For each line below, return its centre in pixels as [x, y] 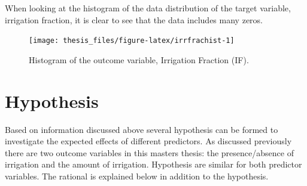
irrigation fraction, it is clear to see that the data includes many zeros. [134, 19]
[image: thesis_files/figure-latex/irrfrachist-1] [132, 41]
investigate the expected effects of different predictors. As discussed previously [148, 141]
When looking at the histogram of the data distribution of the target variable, [148, 8]
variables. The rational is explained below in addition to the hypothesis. [137, 176]
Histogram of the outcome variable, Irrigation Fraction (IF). [139, 59]
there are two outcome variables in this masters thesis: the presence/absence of [149, 152]
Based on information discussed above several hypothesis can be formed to [142, 129]
